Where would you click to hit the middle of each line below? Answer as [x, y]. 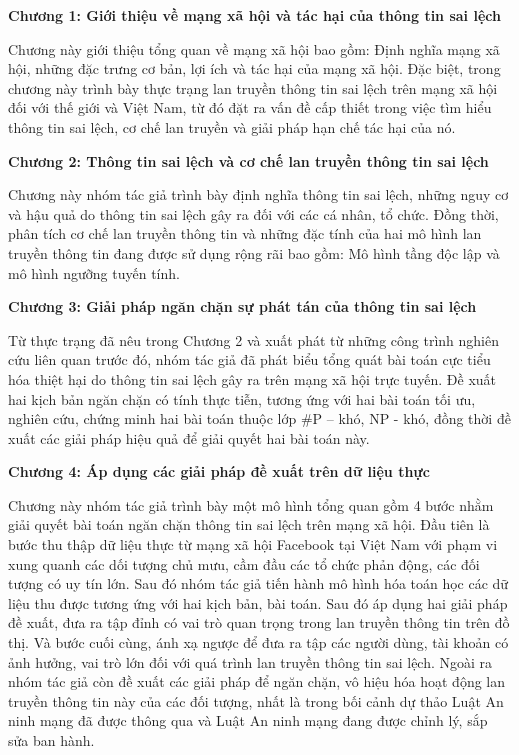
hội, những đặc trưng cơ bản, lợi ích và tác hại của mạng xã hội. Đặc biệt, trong [254, 68]
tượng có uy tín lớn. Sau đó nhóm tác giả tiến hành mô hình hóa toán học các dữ [258, 583]
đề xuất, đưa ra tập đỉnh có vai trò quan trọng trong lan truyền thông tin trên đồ [259, 622]
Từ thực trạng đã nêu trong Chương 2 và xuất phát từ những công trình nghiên [253, 339]
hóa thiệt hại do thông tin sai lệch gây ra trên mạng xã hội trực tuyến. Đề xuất [252, 378]
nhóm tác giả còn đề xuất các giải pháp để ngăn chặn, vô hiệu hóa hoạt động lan [257, 681]
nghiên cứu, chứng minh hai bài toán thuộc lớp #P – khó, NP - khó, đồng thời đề [259, 418]
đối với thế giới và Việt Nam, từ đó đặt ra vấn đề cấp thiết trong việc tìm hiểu [250, 107]
